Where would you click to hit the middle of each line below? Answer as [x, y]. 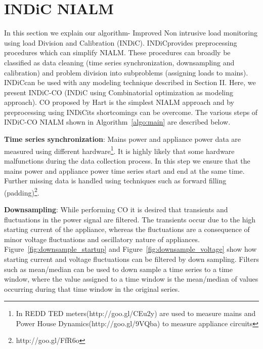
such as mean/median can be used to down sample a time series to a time [118, 269]
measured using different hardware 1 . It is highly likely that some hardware [119, 150]
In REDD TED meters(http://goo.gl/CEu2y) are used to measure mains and [136, 313]
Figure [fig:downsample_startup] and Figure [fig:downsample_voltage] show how [130, 249]
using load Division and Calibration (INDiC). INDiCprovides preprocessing [121, 42]
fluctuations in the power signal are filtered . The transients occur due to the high [130, 219]
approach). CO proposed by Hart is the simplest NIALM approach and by [119, 102]
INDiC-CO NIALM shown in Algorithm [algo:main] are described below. [117, 122]
